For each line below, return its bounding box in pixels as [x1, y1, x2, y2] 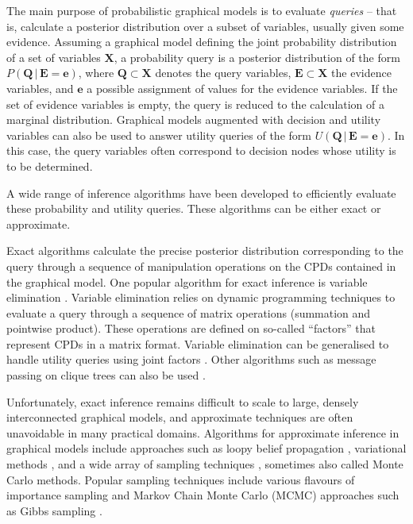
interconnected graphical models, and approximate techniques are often [6, 409, 353, 426]
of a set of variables [6, 48, 101, 65]
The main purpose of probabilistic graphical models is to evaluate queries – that [6, 2, 397, 18]
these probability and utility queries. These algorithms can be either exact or [6, 200, 381, 217]
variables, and [6, 79, 74, 96]
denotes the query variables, [155, 64, 291, 81]
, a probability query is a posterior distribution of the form [114, 48, 400, 65]
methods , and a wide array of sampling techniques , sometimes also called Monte [6, 456, 403, 472]
